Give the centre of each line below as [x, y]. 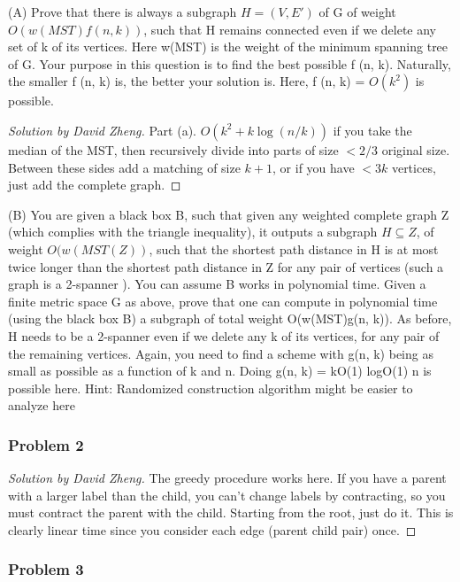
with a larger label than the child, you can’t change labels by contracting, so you [227, 495]
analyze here [42, 405]
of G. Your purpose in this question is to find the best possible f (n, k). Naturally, [230, 63]
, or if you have [314, 167]
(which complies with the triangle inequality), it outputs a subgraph [193, 232]
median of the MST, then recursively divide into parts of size [173, 149]
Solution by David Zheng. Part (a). [102, 130]
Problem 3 [46, 569]
